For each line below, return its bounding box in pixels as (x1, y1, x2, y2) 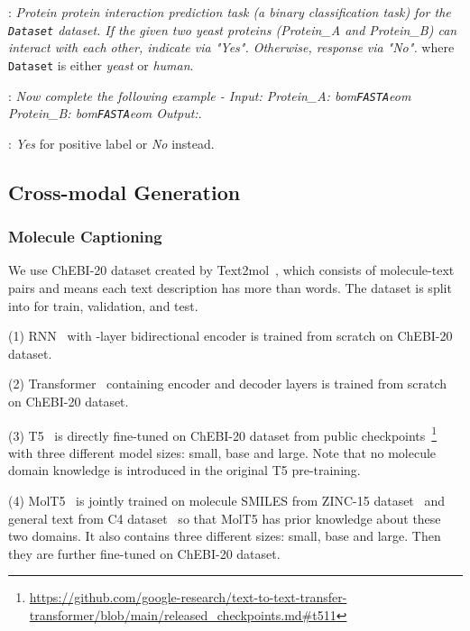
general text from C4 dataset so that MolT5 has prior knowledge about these (8, 508, 441, 527)
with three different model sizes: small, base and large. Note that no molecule (8, 443, 437, 462)
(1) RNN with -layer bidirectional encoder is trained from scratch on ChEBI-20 (8, 326, 453, 345)
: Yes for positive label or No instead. (8, 133, 215, 152)
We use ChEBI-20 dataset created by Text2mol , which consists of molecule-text (8, 261, 455, 279)
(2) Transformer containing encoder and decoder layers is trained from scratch (8, 374, 447, 393)
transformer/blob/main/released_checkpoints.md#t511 (29, 605, 336, 624)
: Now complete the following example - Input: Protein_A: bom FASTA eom (8, 86, 411, 105)
